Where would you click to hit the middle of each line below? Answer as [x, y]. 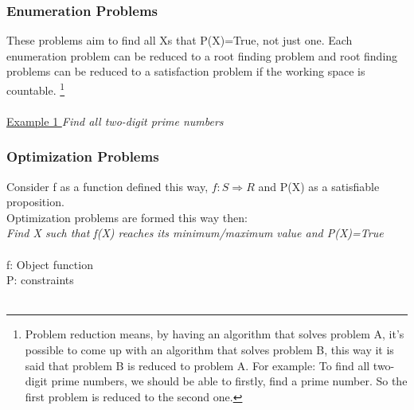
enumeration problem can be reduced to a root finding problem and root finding [202, 55]
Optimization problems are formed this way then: [127, 217]
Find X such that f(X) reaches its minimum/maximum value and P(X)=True [195, 233]
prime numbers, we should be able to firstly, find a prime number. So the [229, 381]
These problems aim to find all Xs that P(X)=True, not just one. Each [180, 40]
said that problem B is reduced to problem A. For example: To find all [197, 365]
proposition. [35, 202]
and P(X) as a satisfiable [319, 186]
